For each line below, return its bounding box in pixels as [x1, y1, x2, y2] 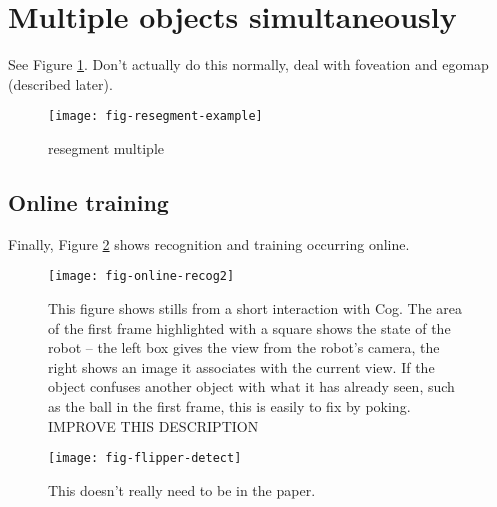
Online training [8, 186, 169, 217]
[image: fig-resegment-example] [48, 109, 263, 124]
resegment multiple [48, 137, 164, 158]
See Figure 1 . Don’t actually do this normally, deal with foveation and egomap [8, 54, 489, 75]
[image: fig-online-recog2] [48, 269, 235, 284]
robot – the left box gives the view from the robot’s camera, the [48, 337, 440, 358]
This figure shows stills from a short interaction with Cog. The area [48, 298, 463, 319]
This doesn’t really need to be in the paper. [48, 479, 316, 500]
